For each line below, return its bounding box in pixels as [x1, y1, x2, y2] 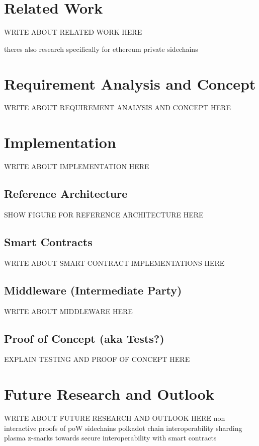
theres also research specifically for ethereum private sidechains [4, 43, 198, 54]
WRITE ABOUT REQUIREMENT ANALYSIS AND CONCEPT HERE [4, 102, 231, 113]
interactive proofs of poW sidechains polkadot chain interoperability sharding [4, 422, 242, 433]
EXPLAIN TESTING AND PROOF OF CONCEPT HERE [4, 354, 190, 364]
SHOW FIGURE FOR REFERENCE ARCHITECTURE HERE [4, 209, 204, 219]
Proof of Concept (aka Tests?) [4, 330, 164, 346]
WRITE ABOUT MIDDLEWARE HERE [4, 306, 133, 316]
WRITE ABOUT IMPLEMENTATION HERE [4, 161, 149, 172]
